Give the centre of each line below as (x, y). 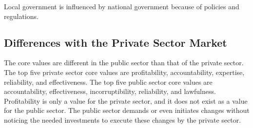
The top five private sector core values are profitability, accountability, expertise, (124, 72)
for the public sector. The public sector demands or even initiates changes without (127, 110)
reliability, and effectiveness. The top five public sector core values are (108, 82)
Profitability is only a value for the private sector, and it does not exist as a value (126, 101)
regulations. (21, 16)
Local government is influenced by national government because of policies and (122, 6)
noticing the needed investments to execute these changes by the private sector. (123, 119)
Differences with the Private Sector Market (116, 42)
